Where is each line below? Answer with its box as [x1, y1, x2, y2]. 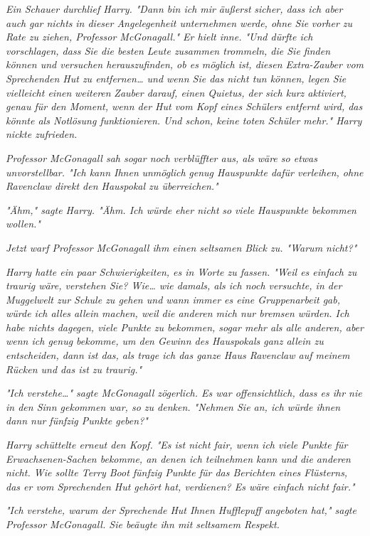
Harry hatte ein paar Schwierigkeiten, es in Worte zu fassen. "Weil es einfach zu [6, 264, 357, 279]
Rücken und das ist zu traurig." [6, 361, 142, 376]
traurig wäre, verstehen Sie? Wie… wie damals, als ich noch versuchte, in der [6, 278, 342, 293]
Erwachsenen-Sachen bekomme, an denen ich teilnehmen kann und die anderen [6, 451, 351, 466]
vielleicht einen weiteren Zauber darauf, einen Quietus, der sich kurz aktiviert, [6, 85, 347, 100]
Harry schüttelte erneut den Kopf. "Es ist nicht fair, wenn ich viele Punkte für [6, 437, 348, 452]
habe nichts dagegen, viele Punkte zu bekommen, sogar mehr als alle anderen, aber [6, 319, 364, 334]
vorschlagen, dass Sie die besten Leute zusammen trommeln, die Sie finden [6, 43, 331, 58]
